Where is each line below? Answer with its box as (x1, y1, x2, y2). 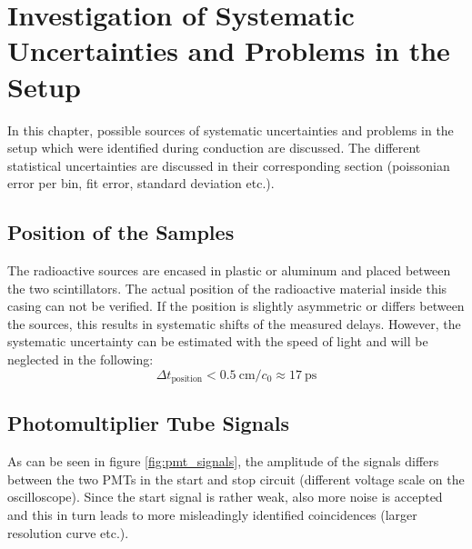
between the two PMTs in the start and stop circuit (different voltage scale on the (7, 469, 465, 488)
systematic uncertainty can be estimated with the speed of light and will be (7, 332, 428, 351)
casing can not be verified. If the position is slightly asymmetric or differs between (7, 296, 465, 315)
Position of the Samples (7, 218, 235, 246)
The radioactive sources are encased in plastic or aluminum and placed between (7, 261, 451, 280)
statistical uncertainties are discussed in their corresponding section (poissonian (7, 155, 450, 175)
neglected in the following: (7, 350, 154, 369)
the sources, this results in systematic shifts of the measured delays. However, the (7, 314, 461, 333)
